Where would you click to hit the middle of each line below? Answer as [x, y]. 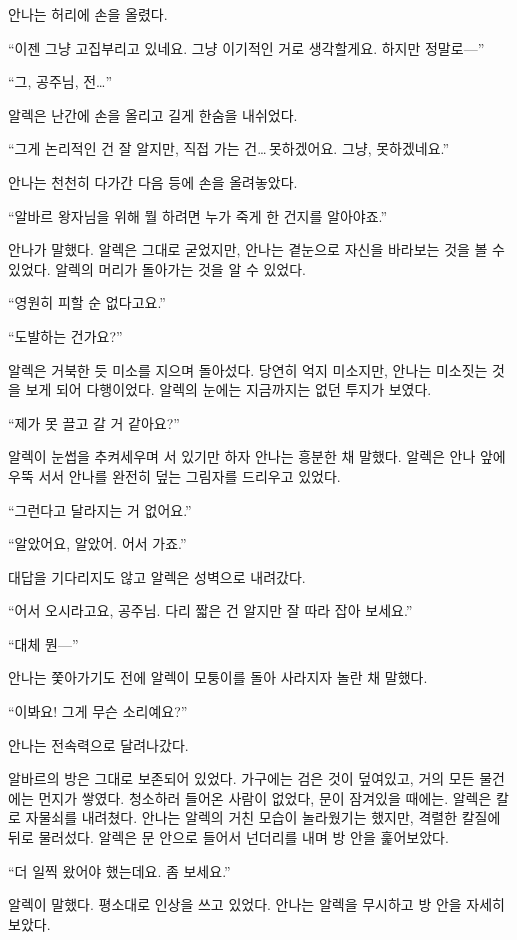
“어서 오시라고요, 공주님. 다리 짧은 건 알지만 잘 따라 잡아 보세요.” [210, 610]
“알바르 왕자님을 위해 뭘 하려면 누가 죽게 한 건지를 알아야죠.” [198, 215]
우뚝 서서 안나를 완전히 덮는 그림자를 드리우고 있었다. [174, 475]
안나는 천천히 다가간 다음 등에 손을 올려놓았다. [153, 181]
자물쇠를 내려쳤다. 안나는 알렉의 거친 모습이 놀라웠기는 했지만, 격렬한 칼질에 [263, 817]
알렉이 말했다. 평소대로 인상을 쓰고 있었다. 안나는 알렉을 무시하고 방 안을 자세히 [256, 904]
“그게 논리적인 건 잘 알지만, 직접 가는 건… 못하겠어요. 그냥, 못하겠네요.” [229, 148]
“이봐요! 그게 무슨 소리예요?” [98, 711]
